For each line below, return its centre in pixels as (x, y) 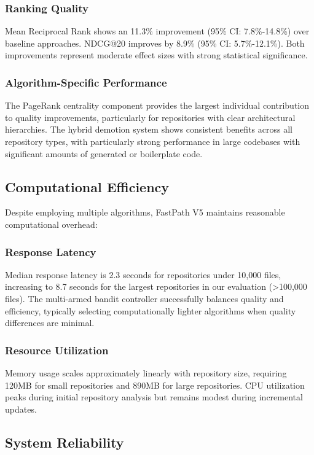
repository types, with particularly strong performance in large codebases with (153, 141)
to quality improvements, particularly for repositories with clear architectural (150, 117)
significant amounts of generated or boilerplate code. (104, 153)
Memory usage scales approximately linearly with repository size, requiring (146, 372)
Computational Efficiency (87, 186)
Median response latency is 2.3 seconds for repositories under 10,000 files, (143, 274)
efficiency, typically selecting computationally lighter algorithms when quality (151, 310)
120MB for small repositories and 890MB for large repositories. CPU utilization (155, 385)
